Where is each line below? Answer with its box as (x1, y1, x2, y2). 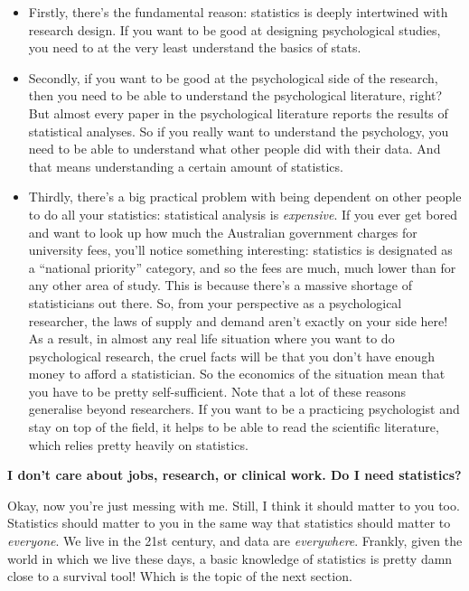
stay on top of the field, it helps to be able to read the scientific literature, (28, 417, 439, 436)
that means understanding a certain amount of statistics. (28, 156, 343, 175)
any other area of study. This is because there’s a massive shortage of (28, 276, 413, 295)
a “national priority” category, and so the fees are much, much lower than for (28, 258, 456, 277)
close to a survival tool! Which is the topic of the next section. (7, 567, 352, 586)
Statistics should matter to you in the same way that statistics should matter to (7, 513, 451, 532)
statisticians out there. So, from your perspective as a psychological (28, 293, 402, 312)
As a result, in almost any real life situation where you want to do (28, 329, 395, 348)
